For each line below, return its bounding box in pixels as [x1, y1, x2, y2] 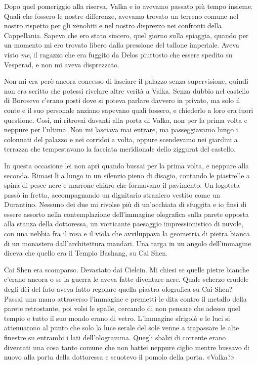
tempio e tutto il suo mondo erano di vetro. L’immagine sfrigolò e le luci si [4, 313, 230, 323]
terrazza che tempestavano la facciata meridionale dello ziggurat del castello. [4, 144, 236, 154]
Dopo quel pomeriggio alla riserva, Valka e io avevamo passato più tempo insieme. [4, 1, 253, 11]
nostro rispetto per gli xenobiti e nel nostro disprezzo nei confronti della [4, 20, 222, 31]
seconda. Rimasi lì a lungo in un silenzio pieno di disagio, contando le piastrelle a [4, 170, 250, 180]
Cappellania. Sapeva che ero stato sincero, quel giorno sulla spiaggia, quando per [4, 30, 249, 40]
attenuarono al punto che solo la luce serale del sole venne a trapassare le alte [4, 322, 239, 333]
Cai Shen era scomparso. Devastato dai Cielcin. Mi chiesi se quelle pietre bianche [4, 264, 250, 274]
